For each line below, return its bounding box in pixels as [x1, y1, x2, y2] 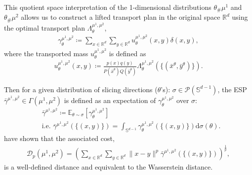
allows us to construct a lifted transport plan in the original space [21, 12, 220, 22]
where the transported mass [4, 48, 88, 59]
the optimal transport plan [4, 23, 85, 33]
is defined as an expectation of [64, 95, 156, 105]
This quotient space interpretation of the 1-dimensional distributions [4, 2, 211, 12]
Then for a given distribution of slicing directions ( [4, 84, 158, 94]
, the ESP [217, 84, 247, 94]
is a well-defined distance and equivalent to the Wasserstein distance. [4, 162, 213, 172]
